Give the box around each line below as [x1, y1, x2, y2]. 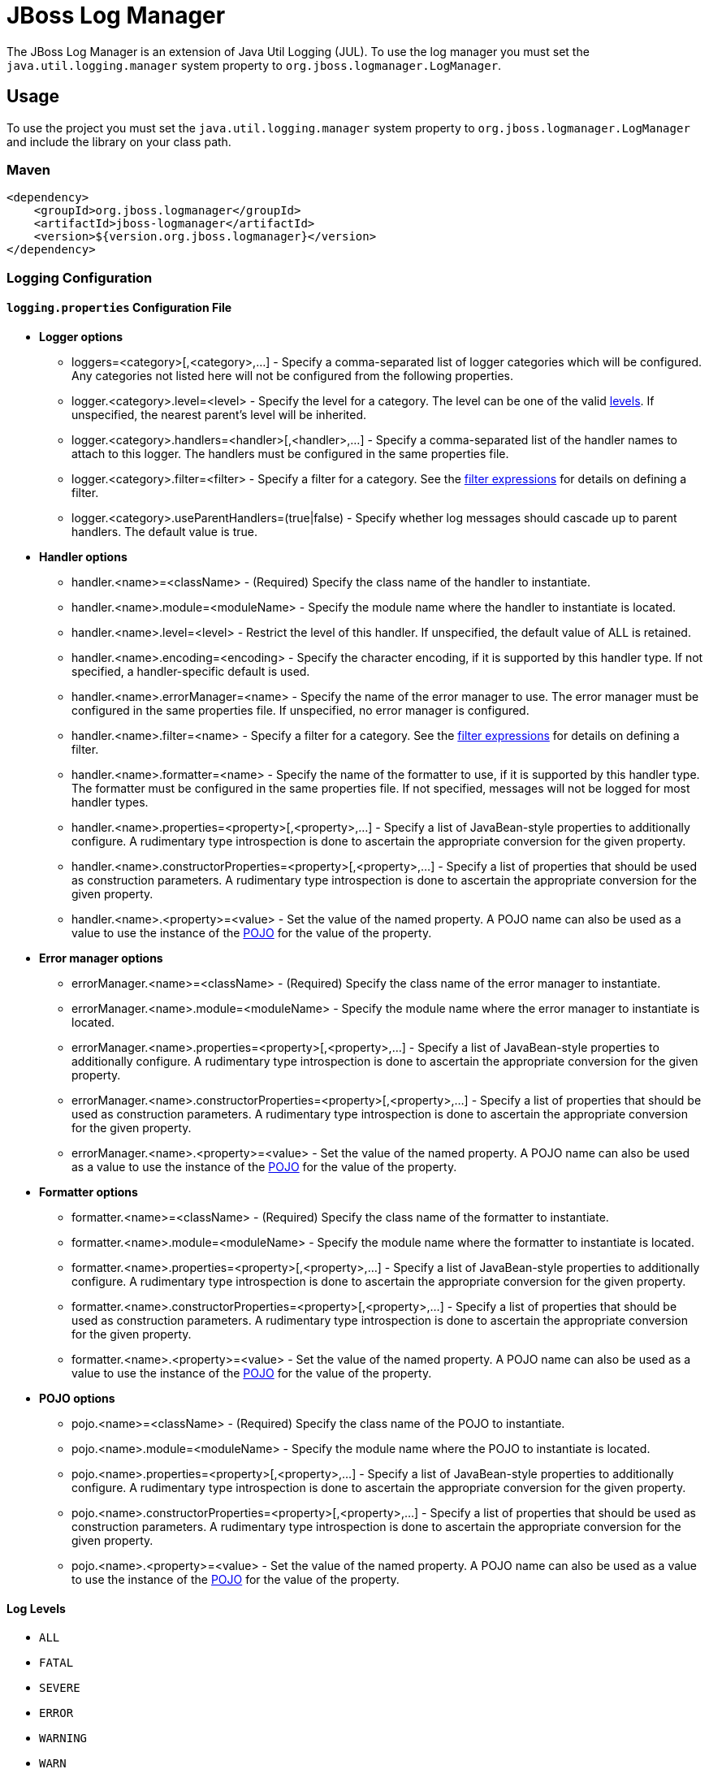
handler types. [71, 794, 149, 809]
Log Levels [6, 1601, 66, 1615]
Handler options [39, 549, 128, 564]
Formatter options [39, 1184, 138, 1199]
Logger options [39, 329, 123, 344]
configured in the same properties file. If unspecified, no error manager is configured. [71, 703, 530, 717]
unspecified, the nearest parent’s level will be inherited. [71, 407, 367, 422]
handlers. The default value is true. [71, 524, 258, 538]
